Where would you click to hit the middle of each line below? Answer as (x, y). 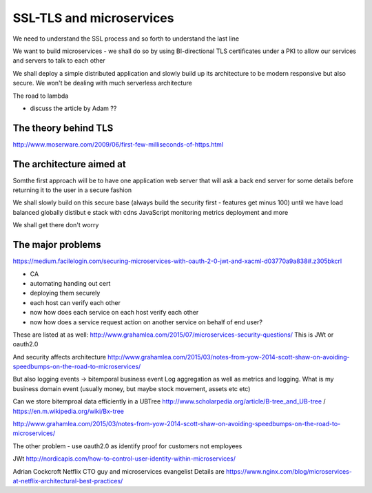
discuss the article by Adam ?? (73, 108)
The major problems (57, 245)
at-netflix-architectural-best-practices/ (68, 481)
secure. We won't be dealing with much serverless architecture (102, 83)
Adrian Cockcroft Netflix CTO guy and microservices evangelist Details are (119, 471)
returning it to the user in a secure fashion (72, 190)
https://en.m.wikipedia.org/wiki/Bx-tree (68, 411)
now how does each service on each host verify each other (114, 313)
